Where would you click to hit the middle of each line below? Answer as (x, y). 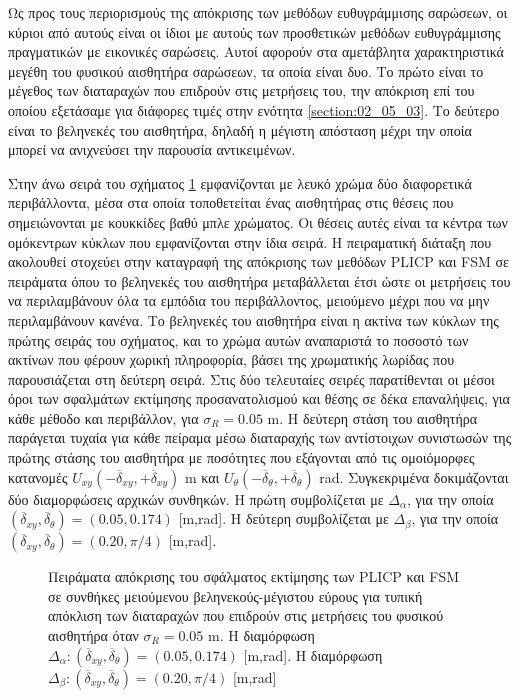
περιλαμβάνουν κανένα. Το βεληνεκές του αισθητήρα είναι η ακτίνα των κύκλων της (253, 319)
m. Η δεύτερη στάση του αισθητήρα (372, 417)
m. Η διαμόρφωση (261, 635)
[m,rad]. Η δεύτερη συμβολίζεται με (283, 518)
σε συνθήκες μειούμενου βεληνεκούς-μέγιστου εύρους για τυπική (235, 595)
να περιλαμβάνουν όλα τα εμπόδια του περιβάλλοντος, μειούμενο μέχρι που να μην (249, 300)
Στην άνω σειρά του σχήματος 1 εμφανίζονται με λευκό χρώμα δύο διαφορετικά (240, 182)
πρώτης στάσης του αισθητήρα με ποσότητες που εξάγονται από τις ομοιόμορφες (241, 457)
